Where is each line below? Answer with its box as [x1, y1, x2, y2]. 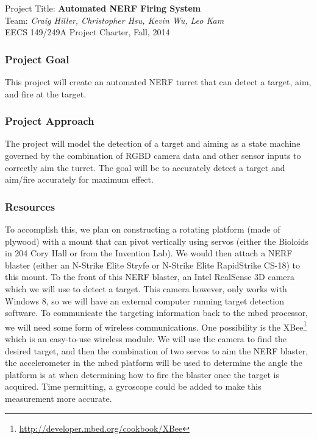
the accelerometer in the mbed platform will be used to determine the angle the [5, 356, 302, 369]
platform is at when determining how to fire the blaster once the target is [5, 368, 279, 381]
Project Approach [5, 113, 94, 128]
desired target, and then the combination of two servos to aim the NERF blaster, [5, 344, 308, 357]
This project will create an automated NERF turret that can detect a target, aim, [5, 76, 312, 88]
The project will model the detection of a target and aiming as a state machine [5, 137, 301, 150]
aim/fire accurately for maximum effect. [5, 173, 154, 186]
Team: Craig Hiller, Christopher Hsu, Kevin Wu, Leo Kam [5, 13, 224, 26]
